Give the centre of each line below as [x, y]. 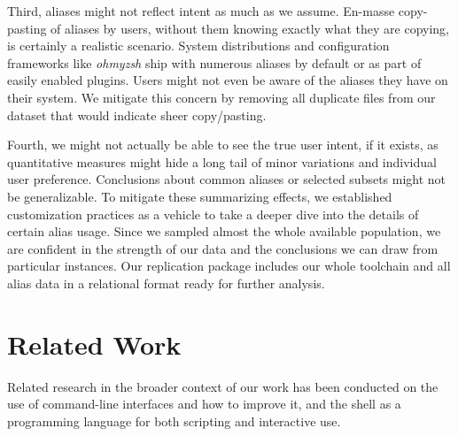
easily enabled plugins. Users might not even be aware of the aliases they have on [228, 80]
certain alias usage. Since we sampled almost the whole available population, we [224, 231]
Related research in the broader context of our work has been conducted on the [223, 386]
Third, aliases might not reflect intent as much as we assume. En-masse [201, 11]
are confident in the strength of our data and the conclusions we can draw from [223, 248]
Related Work [94, 344]
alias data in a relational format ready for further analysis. [166, 283]
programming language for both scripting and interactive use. [174, 421]
